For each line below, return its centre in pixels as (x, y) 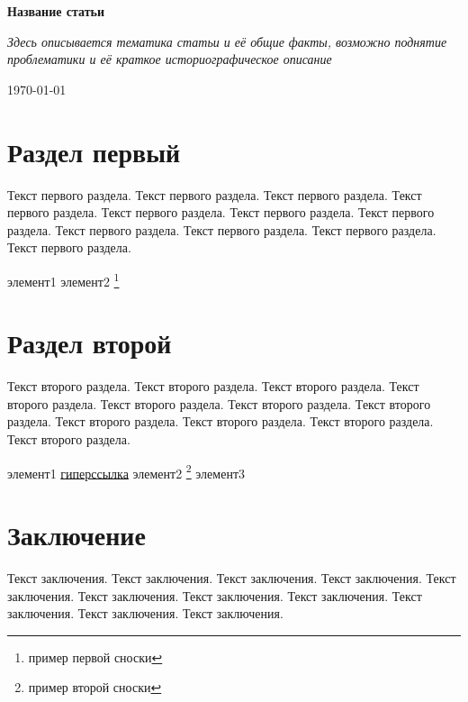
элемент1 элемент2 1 (63, 279)
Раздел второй (90, 343)
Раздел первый (94, 151)
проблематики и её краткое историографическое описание (170, 59)
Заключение (76, 535)
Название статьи (56, 11)
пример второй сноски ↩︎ (95, 687)
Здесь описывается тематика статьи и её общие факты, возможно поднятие (227, 41)
